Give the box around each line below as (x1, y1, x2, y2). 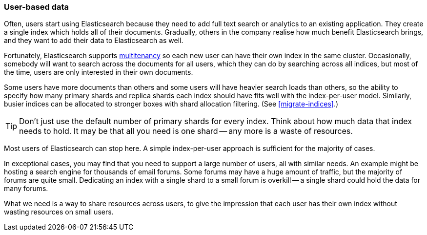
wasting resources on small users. (4, 208, 114, 216)
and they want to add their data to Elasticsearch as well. (4, 36, 183, 45)
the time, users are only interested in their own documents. (4, 68, 193, 77)
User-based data (4, 2, 69, 12)
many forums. (4, 184, 48, 193)
